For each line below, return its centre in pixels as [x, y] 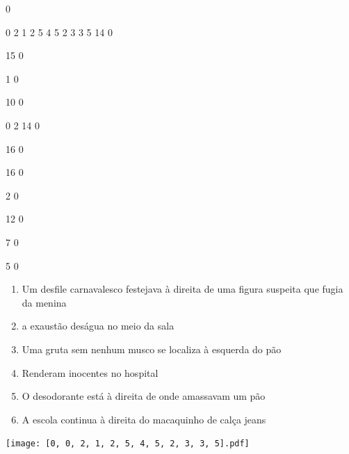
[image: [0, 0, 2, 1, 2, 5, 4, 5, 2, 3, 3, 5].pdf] [128, 444]
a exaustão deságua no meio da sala [98, 326]
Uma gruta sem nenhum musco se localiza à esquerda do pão [152, 349]
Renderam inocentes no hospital [90, 372]
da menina [44, 302]
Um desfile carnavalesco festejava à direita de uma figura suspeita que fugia [182, 289]
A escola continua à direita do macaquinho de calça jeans [144, 419]
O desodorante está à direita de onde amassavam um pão [144, 396]
